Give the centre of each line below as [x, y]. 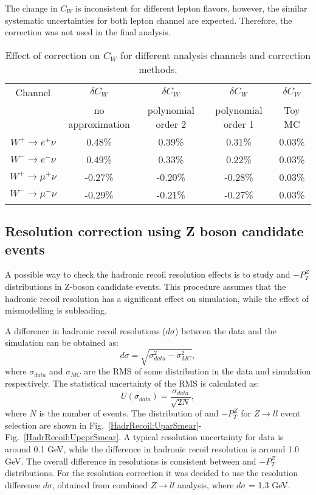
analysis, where [206, 484]
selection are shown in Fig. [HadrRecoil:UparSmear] [102, 425]
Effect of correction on [53, 55]
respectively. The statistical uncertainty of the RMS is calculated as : [132, 383]
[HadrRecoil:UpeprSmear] [71, 437]
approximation [99, 124]
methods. [158, 69]
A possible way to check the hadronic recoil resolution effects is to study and [148, 274]
